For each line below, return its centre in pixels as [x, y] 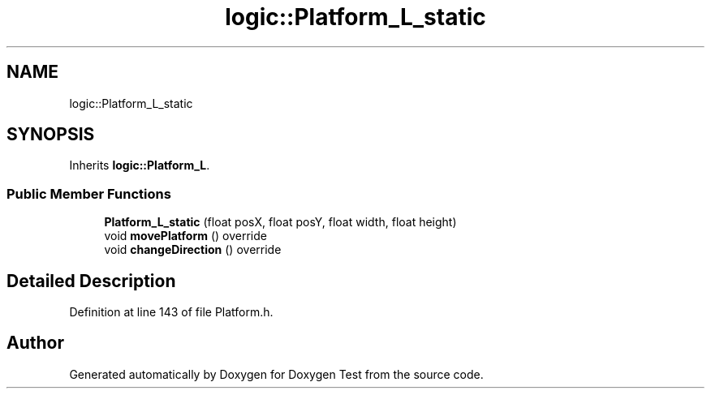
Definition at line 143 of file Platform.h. [171, 312]
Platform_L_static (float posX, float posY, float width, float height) [280, 222]
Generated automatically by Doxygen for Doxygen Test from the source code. [276, 374]
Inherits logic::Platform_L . [140, 165]
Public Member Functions [89, 193]
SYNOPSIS [51, 135]
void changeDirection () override [193, 250]
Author [35, 343]
